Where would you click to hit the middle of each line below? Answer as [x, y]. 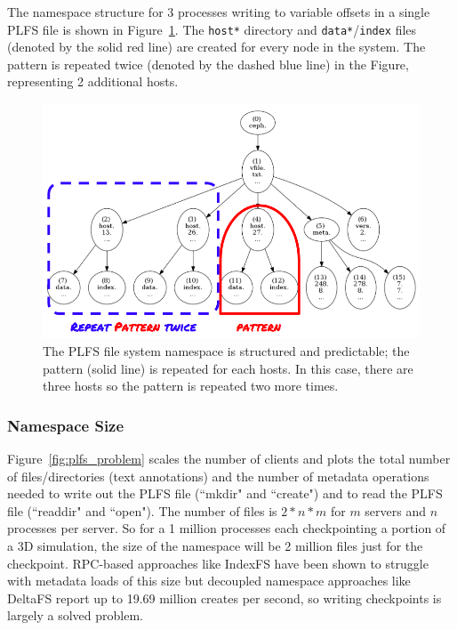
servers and [396, 510]
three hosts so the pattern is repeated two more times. [191, 386]
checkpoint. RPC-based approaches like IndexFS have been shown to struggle [218, 563]
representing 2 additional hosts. [93, 81]
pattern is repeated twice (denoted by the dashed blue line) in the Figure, [208, 64]
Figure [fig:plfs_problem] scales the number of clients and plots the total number [229, 458]
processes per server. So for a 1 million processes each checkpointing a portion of [227, 528]
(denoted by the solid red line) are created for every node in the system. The [216, 47]
